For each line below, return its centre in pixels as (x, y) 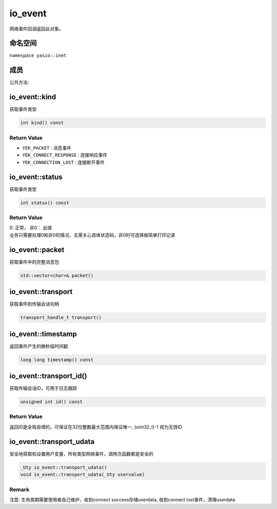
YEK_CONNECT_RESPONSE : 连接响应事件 (65, 155)
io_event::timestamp (43, 334)
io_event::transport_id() (48, 376)
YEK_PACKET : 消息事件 (47, 148)
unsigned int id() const (52, 402)
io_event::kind (33, 97)
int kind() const (42, 123)
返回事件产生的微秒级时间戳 (39, 346)
